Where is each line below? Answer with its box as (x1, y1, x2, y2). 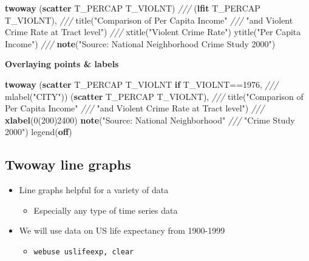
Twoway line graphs (5, 155, 131, 174)
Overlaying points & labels (5, 58, 119, 70)
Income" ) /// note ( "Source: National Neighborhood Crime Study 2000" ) (5, 37, 276, 50)
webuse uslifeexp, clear (33, 247, 134, 256)
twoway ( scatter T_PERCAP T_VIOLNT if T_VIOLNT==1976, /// (5, 78, 279, 90)
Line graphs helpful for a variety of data (19, 183, 169, 196)
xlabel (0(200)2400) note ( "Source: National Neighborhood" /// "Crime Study (5, 113, 295, 126)
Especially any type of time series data (33, 203, 178, 216)
